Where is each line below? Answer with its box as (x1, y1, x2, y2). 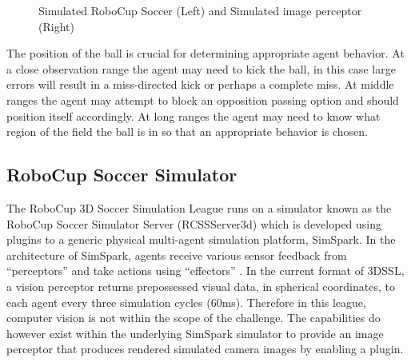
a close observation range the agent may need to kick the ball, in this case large (6, 60, 396, 77)
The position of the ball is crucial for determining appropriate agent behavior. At (6, 45, 405, 62)
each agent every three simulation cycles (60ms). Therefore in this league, (6, 293, 366, 310)
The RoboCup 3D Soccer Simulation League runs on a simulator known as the (6, 199, 392, 216)
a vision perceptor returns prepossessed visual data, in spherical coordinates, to (6, 277, 395, 294)
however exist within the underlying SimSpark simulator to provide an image (6, 324, 384, 341)
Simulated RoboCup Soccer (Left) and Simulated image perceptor (38, 2, 362, 18)
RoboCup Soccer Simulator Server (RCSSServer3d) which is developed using (6, 215, 382, 232)
